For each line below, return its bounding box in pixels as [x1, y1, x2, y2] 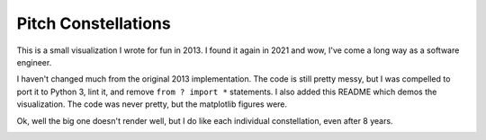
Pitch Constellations [16, 13, 171, 33]
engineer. [16, 57, 52, 67]
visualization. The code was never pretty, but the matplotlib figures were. [16, 99, 288, 109]
